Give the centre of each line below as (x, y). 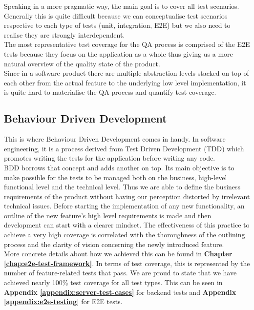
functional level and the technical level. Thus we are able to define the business (122, 187)
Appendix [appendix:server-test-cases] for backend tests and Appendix (120, 292)
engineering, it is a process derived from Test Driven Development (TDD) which (124, 148)
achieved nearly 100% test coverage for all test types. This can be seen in (113, 282)
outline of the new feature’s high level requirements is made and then (108, 215)
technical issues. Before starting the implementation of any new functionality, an (124, 206)
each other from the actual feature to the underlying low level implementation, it (125, 82)
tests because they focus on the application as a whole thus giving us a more (118, 53)
